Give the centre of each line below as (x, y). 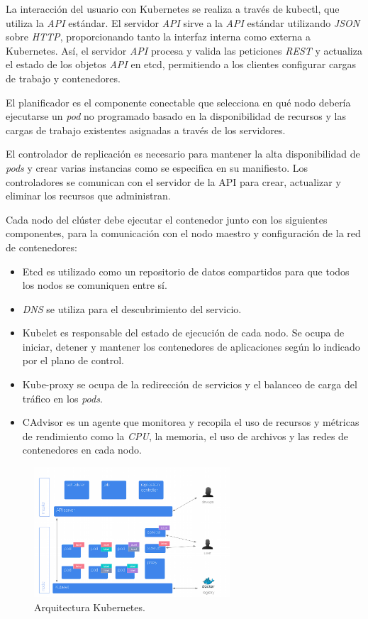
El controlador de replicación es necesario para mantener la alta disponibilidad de (183, 154)
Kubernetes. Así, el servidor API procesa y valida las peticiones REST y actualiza (184, 50)
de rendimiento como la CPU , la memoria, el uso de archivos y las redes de (185, 436)
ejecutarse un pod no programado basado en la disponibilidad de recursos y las (176, 116)
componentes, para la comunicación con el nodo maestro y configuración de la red (183, 233)
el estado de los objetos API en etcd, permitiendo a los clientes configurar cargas (181, 64)
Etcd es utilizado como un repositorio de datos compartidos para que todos (186, 271)
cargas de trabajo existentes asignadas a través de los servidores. (146, 130)
